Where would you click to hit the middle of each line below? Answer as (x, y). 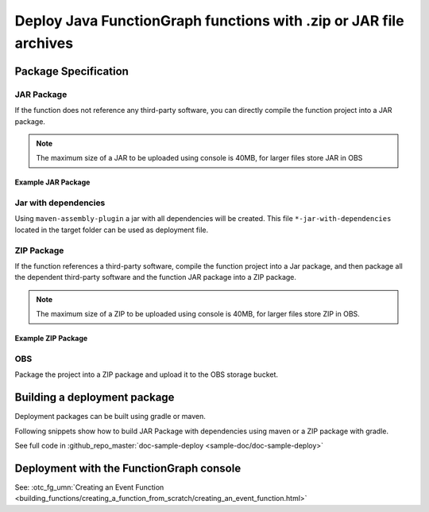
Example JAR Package (52, 182)
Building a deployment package (95, 398)
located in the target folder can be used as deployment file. (112, 230)
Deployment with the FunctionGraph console (128, 468)
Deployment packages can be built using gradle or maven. (110, 417)
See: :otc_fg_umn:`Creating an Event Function (89, 487)
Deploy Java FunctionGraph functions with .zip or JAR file (209, 21)
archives (44, 43)
